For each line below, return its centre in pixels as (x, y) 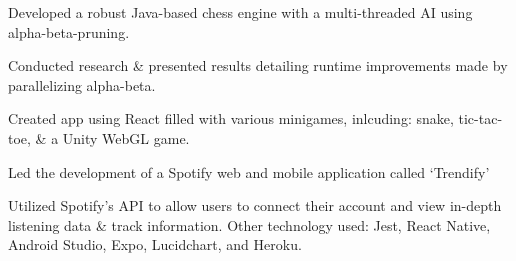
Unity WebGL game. (126, 137)
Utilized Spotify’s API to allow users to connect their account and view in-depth (255, 205)
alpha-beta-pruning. (69, 31)
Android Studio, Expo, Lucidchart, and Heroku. (155, 244)
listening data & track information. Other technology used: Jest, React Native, (249, 224)
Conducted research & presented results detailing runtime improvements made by (258, 65)
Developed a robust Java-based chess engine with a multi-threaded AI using (240, 12)
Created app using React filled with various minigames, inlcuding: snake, (231, 118)
